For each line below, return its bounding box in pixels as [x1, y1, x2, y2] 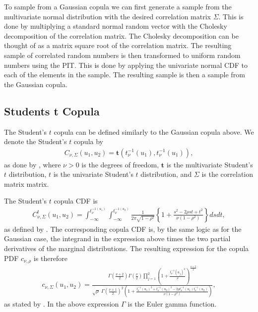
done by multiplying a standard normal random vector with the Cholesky [4, 21, 227, 31]
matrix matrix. [4, 178, 49, 189]
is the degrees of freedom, [81, 159, 159, 169]
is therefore [33, 253, 68, 263]
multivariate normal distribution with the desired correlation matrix [4, 11, 211, 21]
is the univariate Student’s [53, 169, 133, 179]
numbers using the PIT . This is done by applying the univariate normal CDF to [4, 59, 248, 70]
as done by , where [4, 159, 61, 169]
